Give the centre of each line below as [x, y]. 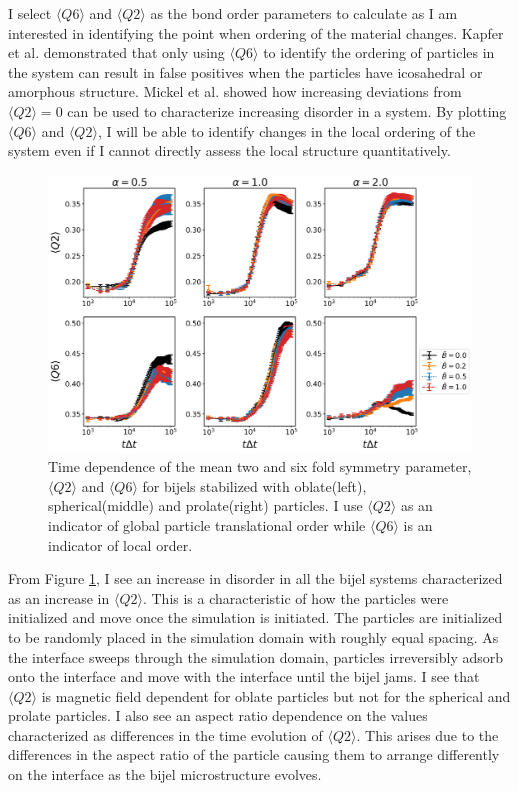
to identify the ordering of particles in [379, 52]
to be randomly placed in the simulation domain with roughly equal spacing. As [253, 636]
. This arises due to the [427, 734]
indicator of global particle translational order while [207, 524]
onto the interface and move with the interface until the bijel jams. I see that [244, 676]
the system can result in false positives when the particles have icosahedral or [245, 71]
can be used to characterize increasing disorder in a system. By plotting [287, 110]
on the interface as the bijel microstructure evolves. [165, 774]
